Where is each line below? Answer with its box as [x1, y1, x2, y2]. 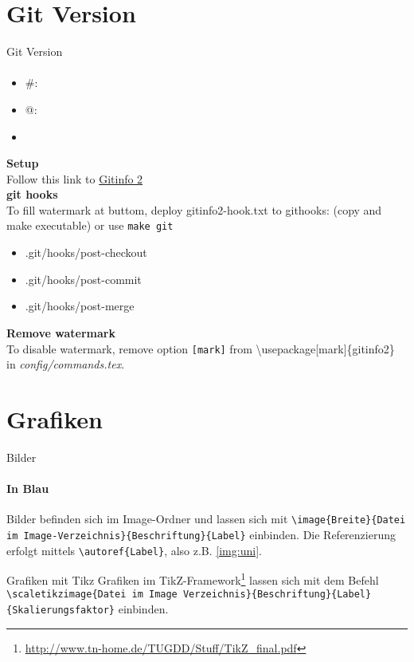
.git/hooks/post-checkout [25, 244, 147, 261]
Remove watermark [6, 324, 115, 341]
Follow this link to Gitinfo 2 [6, 170, 143, 187]
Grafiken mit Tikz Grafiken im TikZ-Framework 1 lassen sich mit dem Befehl [6, 569, 379, 588]
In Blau [6, 480, 49, 497]
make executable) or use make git [6, 217, 174, 234]
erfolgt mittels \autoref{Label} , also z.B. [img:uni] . [6, 542, 262, 558]
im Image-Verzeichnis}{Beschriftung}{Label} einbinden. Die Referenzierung [6, 526, 396, 542]
